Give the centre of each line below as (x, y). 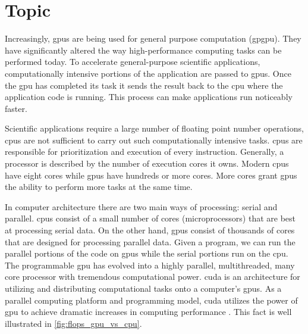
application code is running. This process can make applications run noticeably (149, 97)
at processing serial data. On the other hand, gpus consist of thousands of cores (150, 230)
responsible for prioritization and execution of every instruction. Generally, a (144, 152)
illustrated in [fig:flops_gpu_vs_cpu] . (73, 323)
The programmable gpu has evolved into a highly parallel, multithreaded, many (150, 265)
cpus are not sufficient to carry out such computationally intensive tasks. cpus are (154, 140)
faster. (16, 108)
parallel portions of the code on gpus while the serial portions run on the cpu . (147, 253)
